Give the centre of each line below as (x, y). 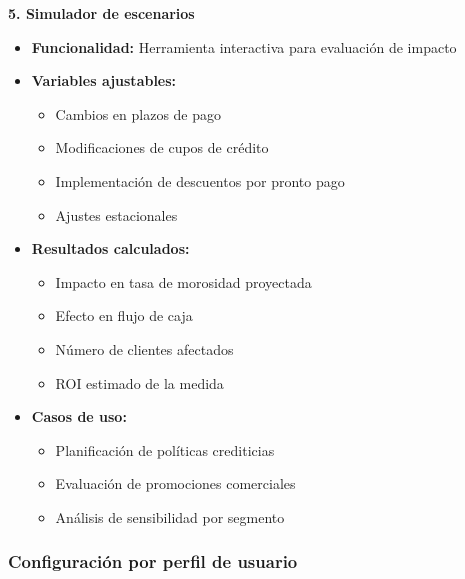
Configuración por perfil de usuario (153, 561)
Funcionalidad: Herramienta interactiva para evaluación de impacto (244, 46)
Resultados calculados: (110, 248)
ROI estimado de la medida (139, 382)
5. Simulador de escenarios (101, 13)
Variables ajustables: (104, 80)
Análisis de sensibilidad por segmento (170, 516)
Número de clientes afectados (144, 348)
